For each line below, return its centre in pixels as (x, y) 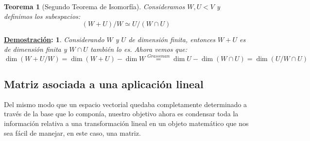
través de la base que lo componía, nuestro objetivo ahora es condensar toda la (121, 114)
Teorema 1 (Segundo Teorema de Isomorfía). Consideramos (95, 6)
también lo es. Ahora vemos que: (139, 49)
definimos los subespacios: (42, 16)
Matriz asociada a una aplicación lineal (104, 84)
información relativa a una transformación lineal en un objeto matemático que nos (126, 123)
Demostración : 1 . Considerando (54, 39)
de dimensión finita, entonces (172, 39)
